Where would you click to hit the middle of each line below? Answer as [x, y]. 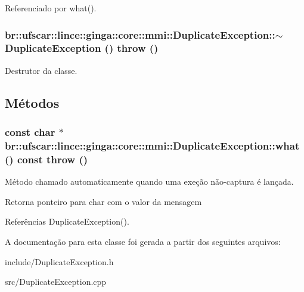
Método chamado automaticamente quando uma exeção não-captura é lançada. [149, 181]
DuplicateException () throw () [82, 48]
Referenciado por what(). [51, 8]
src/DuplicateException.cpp [56, 282]
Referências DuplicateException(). [67, 221]
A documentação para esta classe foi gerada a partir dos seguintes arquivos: [143, 241]
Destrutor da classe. [41, 70]
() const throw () [46, 159]
